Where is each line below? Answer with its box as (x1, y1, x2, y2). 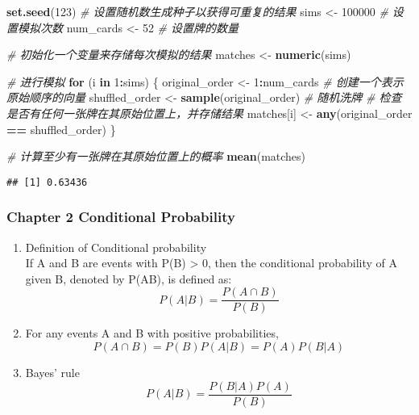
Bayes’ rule (25, 364, 80, 381)
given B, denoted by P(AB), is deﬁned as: (25, 270, 232, 287)
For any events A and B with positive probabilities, (25, 325, 279, 342)
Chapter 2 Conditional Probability (6, 207, 235, 227)
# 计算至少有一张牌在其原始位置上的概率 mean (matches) (6, 148, 306, 165)
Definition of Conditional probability (25, 238, 207, 255)
